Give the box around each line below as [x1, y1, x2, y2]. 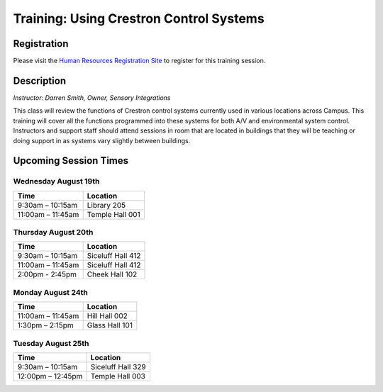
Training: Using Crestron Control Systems [13, 11, 265, 26]
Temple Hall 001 [87, 209, 141, 219]
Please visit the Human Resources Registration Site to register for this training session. [13, 57, 266, 65]
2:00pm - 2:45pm [17, 269, 77, 279]
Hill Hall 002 [87, 311, 128, 321]
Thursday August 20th [13, 228, 94, 237]
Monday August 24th [13, 287, 88, 297]
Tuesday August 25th [13, 338, 89, 348]
